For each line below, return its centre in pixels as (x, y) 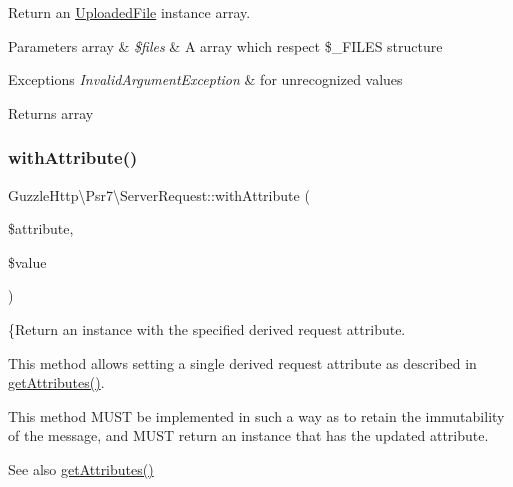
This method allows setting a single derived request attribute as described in (242, 362)
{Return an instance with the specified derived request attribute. (207, 328)
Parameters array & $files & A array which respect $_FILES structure (225, 45)
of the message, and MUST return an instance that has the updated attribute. (248, 435)
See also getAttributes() (81, 468)
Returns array (51, 112)
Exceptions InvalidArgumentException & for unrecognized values (205, 79)
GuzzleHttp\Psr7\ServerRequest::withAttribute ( (159, 194)
